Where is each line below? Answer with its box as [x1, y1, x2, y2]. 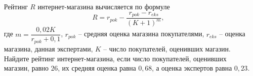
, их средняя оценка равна [57, 63, 136, 73]
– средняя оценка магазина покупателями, [78, 28, 204, 39]
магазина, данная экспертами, [4, 43, 93, 53]
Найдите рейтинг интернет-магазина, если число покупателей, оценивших [4, 53, 227, 63]
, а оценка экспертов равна [152, 63, 232, 73]
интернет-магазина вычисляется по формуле [38, 1, 170, 11]
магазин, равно [4, 63, 49, 73]
